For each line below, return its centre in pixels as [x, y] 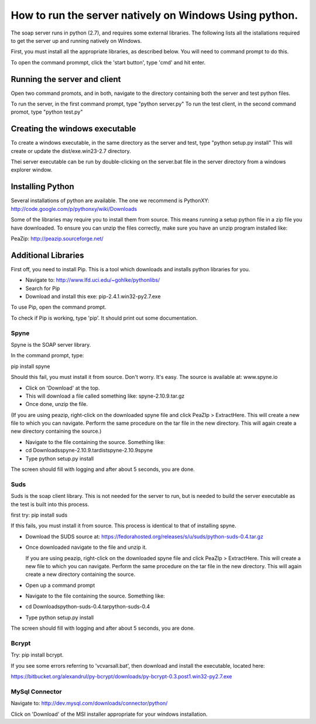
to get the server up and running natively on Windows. [76, 40]
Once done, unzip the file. [56, 404]
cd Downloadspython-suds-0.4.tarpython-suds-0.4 [88, 607]
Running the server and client [66, 79]
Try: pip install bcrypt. [37, 655]
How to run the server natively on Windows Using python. [154, 15]
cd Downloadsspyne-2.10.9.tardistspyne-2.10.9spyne [89, 450]
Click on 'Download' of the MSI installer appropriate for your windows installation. [109, 714]
